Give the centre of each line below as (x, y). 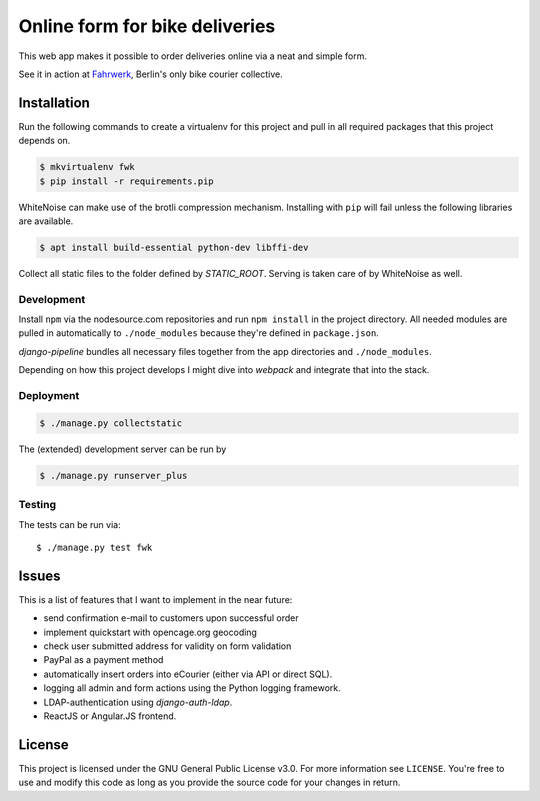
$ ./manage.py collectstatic (111, 423)
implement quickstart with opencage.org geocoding (150, 632)
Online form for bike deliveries (147, 26)
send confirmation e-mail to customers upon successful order (171, 618)
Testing (37, 505)
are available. (46, 221)
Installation (54, 102)
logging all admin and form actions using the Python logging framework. (192, 688)
